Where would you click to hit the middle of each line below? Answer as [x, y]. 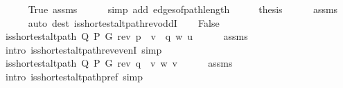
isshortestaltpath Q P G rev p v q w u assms [126, 36]
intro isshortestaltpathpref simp [74, 76]
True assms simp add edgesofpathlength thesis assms [183, 9]
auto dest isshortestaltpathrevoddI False [124, 22]
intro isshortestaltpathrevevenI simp [83, 49]
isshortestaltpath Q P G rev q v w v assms [119, 63]
